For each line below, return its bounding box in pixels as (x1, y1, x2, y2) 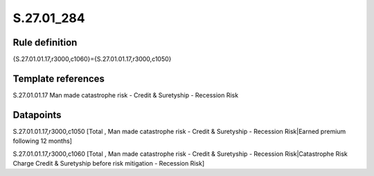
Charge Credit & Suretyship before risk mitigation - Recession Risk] (12, 159, 205, 168)
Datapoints (12, 109, 62, 121)
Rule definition (12, 37, 78, 48)
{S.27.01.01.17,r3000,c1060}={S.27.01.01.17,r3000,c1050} (12, 55, 172, 63)
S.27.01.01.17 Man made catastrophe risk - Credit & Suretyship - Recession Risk (12, 90, 239, 99)
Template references (12, 72, 105, 84)
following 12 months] (12, 137, 73, 145)
